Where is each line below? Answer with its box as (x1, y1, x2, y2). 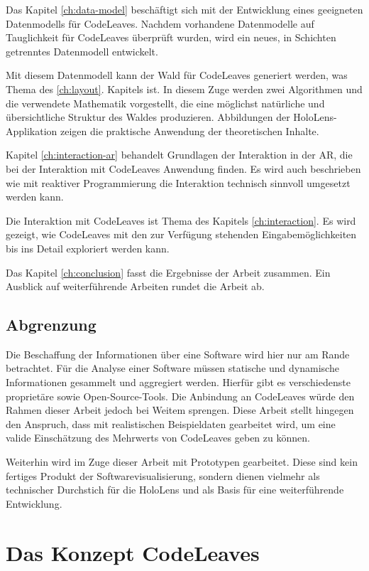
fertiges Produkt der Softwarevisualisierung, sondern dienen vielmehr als (6, 468, 320, 483)
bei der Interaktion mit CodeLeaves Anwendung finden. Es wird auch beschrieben (6, 161, 361, 176)
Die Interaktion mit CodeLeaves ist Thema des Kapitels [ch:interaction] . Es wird (6, 213, 356, 228)
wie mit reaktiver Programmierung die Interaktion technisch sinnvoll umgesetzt (6, 175, 351, 190)
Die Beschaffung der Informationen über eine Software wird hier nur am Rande (6, 346, 350, 361)
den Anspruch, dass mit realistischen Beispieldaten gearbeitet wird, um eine (6, 416, 336, 431)
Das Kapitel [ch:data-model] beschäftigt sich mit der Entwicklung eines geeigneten (6, 2, 363, 16)
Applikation (6, 123, 57, 138)
